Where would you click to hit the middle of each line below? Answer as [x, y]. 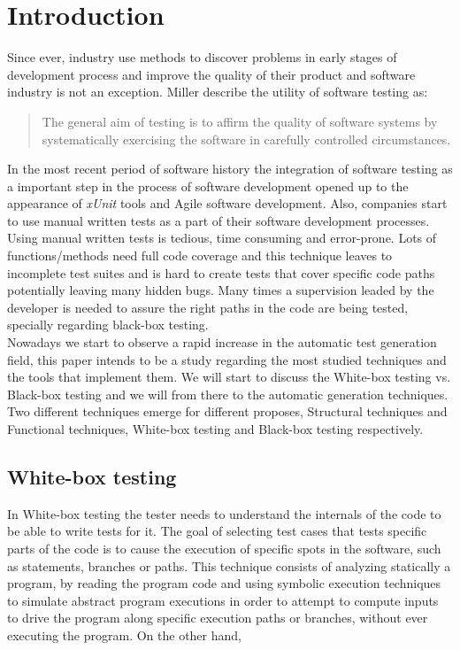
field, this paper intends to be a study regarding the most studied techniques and [227, 359]
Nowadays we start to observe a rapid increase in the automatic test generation [222, 342]
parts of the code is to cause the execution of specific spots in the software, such [224, 548]
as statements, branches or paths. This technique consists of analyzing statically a [229, 565]
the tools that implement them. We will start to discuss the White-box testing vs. [229, 377]
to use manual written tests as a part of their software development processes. [218, 220]
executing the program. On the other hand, [124, 635]
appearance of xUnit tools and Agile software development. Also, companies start [227, 203]
